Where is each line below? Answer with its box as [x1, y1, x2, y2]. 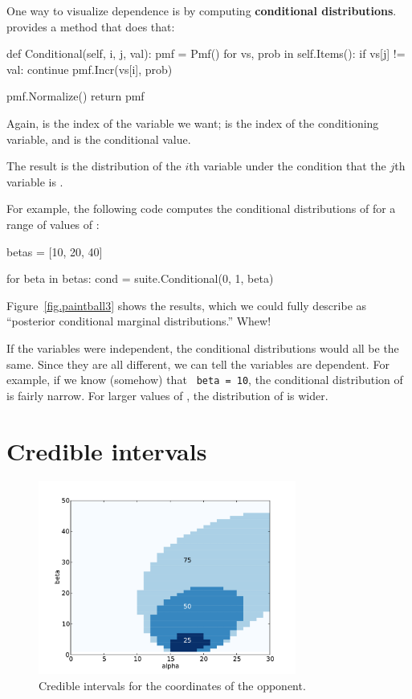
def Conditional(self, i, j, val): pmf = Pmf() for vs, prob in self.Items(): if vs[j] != [6, 45, 406, 62]
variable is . [6, 173, 63, 190]
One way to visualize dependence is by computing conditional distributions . [6, 2, 397, 18]
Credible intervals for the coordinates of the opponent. [39, 677, 306, 694]
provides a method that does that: [6, 18, 175, 35]
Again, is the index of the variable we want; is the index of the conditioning [6, 114, 379, 131]
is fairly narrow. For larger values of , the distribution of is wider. [6, 386, 328, 403]
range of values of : [6, 215, 100, 232]
